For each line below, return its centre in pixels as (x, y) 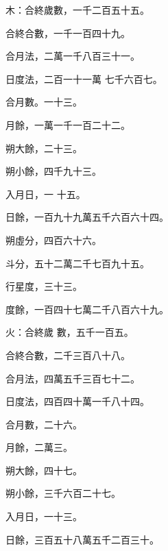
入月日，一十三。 (44, 516)
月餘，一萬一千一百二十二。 (68, 124)
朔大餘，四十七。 (44, 470)
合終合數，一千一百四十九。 (68, 33)
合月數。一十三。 (44, 102)
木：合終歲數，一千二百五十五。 (77, 10)
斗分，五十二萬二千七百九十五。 (77, 263)
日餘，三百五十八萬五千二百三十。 (82, 539)
